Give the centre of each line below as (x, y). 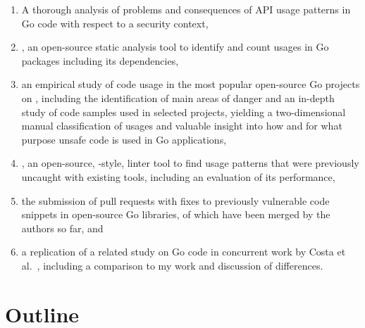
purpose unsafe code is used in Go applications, (124, 139)
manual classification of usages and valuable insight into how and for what (182, 126)
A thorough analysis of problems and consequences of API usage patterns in (186, 9)
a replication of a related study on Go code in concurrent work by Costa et (184, 252)
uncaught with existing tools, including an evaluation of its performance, (178, 176)
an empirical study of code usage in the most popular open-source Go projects (191, 84)
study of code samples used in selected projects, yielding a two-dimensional (184, 112)
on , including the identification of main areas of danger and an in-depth (178, 97)
